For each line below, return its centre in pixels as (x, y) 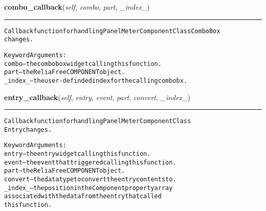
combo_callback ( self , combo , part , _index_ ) (77, 7)
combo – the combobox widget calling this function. (83, 64)
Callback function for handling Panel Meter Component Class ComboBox (112, 31)
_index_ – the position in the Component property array (88, 188)
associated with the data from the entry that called (83, 196)
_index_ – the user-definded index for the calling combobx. (96, 80)
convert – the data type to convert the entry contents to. (90, 180)
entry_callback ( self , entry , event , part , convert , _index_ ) (97, 97)
